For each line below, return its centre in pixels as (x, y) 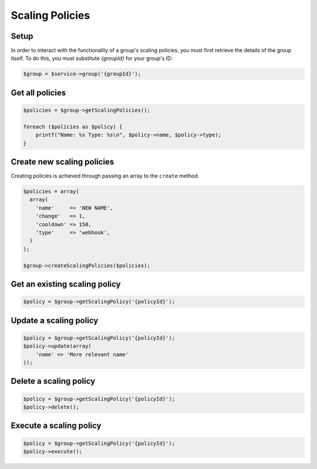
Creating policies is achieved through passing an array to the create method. (105, 176)
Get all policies (38, 93)
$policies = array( (51, 192)
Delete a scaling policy (53, 381)
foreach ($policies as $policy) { (73, 127)
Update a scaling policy (55, 320)
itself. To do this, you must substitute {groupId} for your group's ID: (92, 58)
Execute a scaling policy (56, 426)
